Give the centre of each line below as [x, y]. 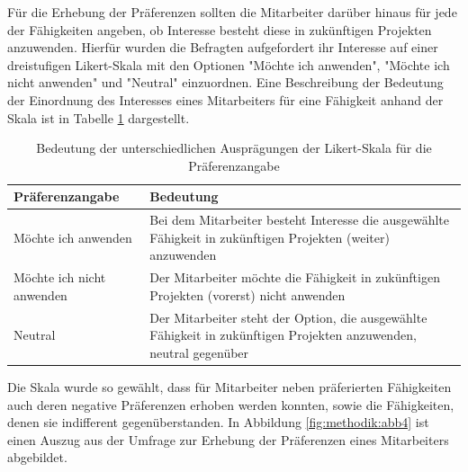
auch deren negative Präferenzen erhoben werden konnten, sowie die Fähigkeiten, [231, 404]
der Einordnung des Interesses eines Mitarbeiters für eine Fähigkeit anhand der [225, 99]
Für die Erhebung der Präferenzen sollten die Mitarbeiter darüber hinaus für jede [232, 12]
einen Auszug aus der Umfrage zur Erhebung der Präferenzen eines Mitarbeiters [228, 439]
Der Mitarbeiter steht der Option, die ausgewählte [288, 317]
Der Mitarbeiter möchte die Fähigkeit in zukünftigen [295, 277]
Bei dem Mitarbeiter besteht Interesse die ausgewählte [299, 220]
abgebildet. [37, 457]
